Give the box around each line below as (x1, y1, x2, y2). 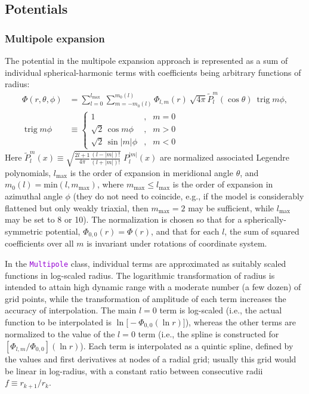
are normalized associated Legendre (159, 151, 290, 164)
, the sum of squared (224, 224, 299, 237)
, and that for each (151, 224, 220, 237)
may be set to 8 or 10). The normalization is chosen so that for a (5, 213, 242, 226)
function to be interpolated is (5, 315, 112, 328)
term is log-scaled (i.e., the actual (159, 304, 282, 316)
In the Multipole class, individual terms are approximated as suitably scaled (5, 257, 286, 269)
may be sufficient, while (188, 201, 274, 214)
